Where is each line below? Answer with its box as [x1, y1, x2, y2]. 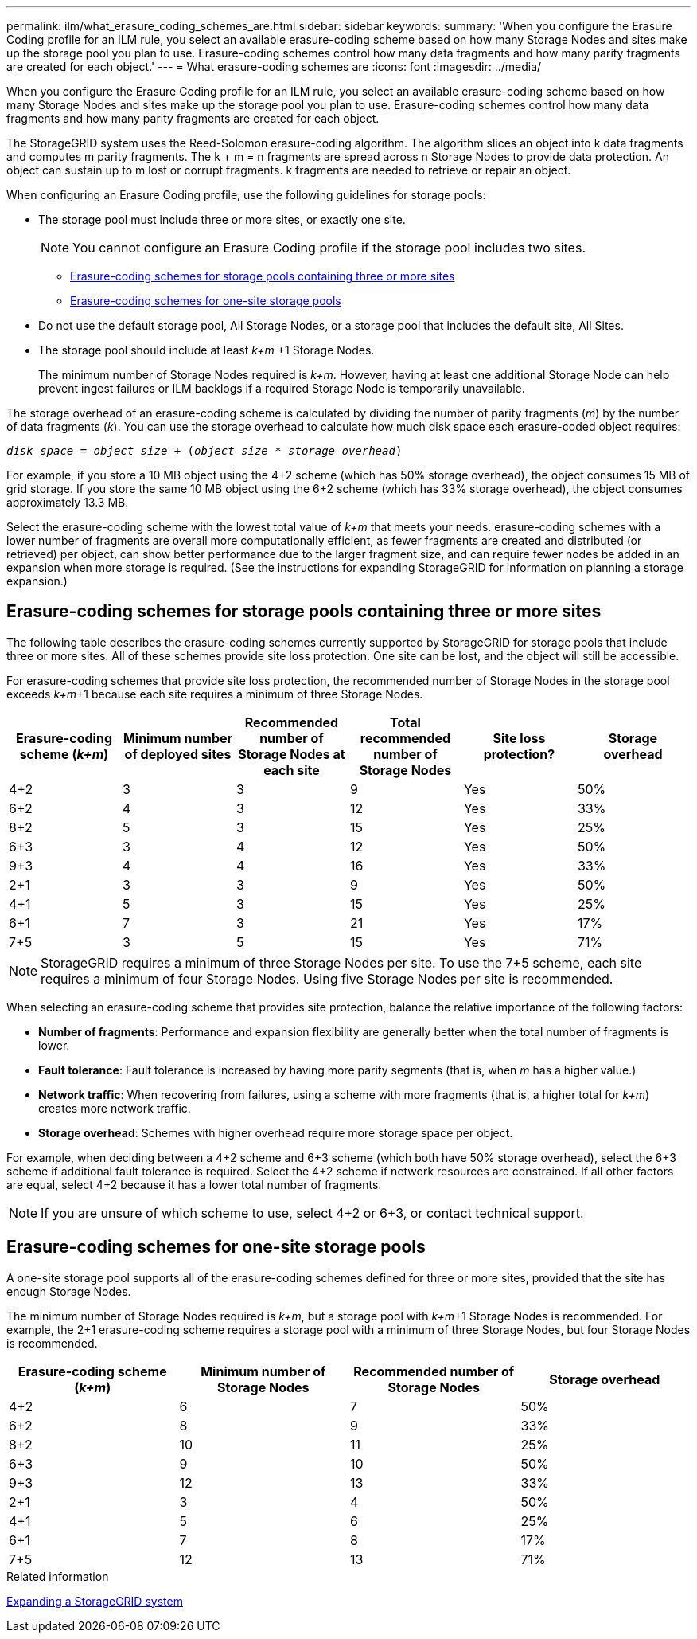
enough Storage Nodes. [6, 1284, 131, 1298]
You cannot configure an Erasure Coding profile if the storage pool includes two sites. [72, 240, 586, 256]
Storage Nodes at [238, 745, 345, 762]
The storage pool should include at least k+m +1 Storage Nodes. [38, 343, 375, 357]
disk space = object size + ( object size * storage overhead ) [6, 444, 403, 457]
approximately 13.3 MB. [6, 495, 129, 509]
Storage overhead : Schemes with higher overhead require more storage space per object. [38, 1125, 513, 1140]
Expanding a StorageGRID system [6, 1594, 183, 1608]
